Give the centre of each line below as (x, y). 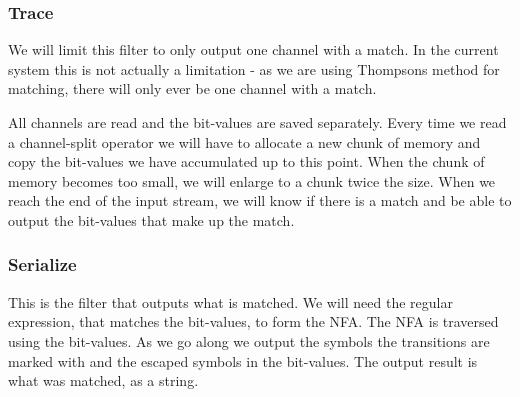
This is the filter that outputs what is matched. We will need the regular (230, 301)
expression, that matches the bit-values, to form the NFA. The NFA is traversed (253, 321)
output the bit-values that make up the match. (151, 219)
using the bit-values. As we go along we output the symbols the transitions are (249, 340)
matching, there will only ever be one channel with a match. (192, 88)
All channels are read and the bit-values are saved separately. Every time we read (257, 122)
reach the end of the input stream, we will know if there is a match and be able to (260, 200)
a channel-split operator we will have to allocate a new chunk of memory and (244, 141)
